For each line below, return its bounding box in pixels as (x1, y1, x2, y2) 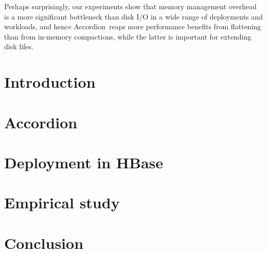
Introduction (4, 71, 96, 92)
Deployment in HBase (4, 151, 164, 172)
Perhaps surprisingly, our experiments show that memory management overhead (4, 1, 257, 11)
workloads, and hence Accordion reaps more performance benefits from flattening (4, 21, 261, 32)
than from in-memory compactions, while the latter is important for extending (4, 31, 252, 42)
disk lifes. (4, 41, 33, 52)
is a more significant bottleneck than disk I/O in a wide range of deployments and (4, 11, 263, 22)
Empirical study (4, 192, 120, 213)
